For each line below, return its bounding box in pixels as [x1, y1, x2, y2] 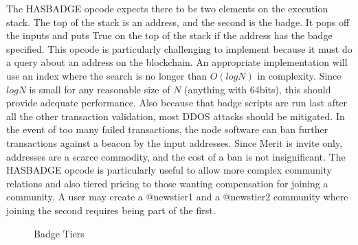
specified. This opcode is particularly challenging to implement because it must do [6, 41, 353, 56]
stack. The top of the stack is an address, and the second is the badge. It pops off [6, 14, 350, 29]
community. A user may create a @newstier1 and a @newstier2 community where [6, 189, 348, 204]
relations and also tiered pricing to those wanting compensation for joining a [6, 176, 328, 190]
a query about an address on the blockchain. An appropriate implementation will [6, 55, 348, 69]
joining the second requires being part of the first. [6, 202, 216, 217]
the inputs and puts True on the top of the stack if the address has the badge [6, 28, 333, 43]
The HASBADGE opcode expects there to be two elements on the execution [6, 1, 328, 15]
